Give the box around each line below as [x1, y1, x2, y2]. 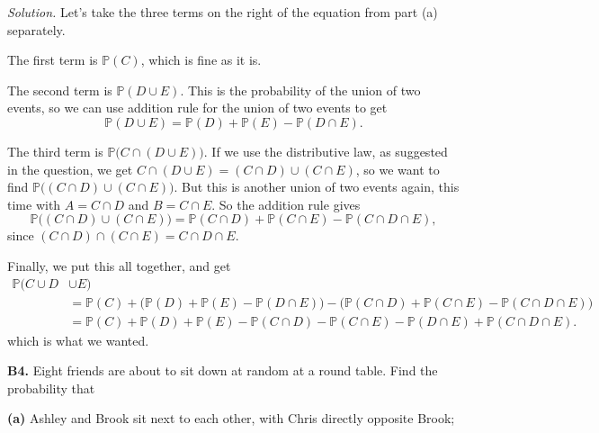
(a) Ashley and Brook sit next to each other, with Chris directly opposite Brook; [7, 409, 455, 428]
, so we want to [355, 159, 440, 178]
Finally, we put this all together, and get [7, 256, 231, 275]
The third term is [7, 141, 103, 160]
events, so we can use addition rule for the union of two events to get [7, 98, 388, 117]
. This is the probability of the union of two [180, 80, 421, 99]
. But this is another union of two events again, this [174, 177, 460, 196]
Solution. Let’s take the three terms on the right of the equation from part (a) [7, 3, 438, 21]
